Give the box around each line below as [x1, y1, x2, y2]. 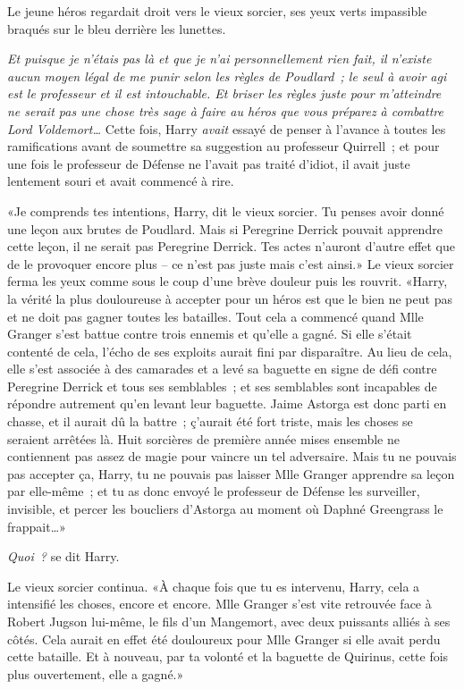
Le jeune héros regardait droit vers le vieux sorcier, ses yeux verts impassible [7, 2, 427, 20]
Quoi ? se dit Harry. [7, 547, 120, 566]
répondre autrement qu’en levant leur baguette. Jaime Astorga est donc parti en [7, 394, 447, 413]
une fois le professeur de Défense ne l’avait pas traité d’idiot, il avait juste [7, 154, 410, 172]
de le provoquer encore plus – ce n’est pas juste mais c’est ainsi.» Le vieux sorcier [7, 254, 454, 273]
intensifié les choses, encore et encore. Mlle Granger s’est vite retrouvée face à [7, 594, 432, 613]
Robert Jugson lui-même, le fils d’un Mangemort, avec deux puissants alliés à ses [7, 612, 451, 630]
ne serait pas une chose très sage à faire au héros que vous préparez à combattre [7, 101, 443, 120]
